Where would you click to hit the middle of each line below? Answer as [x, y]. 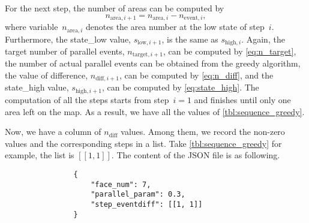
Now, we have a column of [53, 132]
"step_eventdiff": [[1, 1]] [147, 204]
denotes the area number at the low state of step [175, 27]
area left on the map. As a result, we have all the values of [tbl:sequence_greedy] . [155, 111]
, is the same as [190, 39]
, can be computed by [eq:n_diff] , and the [196, 75]
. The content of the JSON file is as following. [196, 155]
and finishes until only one [242, 99]
